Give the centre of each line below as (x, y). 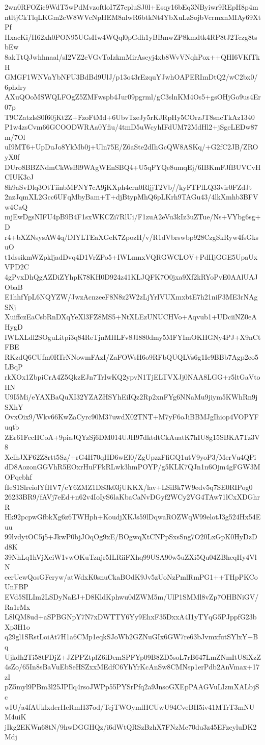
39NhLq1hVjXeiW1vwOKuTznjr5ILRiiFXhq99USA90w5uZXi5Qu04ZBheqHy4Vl (131, 556)
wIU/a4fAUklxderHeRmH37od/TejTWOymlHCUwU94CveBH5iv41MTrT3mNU (130, 706)
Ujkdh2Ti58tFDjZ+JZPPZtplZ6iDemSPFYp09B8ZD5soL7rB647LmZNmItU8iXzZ (133, 656)
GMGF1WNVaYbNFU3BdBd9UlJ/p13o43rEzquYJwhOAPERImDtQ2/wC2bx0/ (131, 77)
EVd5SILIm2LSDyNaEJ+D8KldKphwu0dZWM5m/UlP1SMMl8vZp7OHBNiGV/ (132, 597)
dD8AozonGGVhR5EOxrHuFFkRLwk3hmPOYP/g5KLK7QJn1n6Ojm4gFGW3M (132, 467)
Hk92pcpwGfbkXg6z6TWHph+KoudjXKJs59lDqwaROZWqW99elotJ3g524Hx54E (133, 517)
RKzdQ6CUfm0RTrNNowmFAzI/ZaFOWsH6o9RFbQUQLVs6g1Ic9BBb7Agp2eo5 (131, 356)
